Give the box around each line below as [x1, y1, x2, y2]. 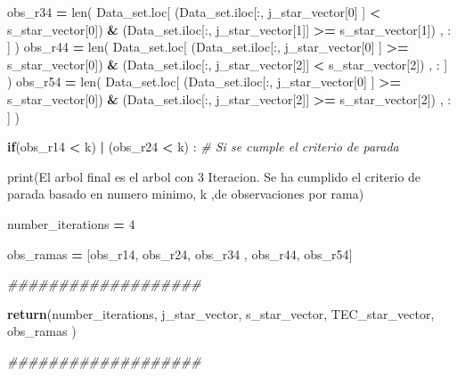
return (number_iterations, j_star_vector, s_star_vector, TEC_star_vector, [7, 304, 435, 323]
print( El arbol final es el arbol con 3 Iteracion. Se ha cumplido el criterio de [7, 167, 421, 185]
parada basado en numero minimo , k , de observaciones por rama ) [7, 184, 364, 203]
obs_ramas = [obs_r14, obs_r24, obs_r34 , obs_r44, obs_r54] [7, 244, 353, 263]
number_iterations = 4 [7, 214, 135, 233]
